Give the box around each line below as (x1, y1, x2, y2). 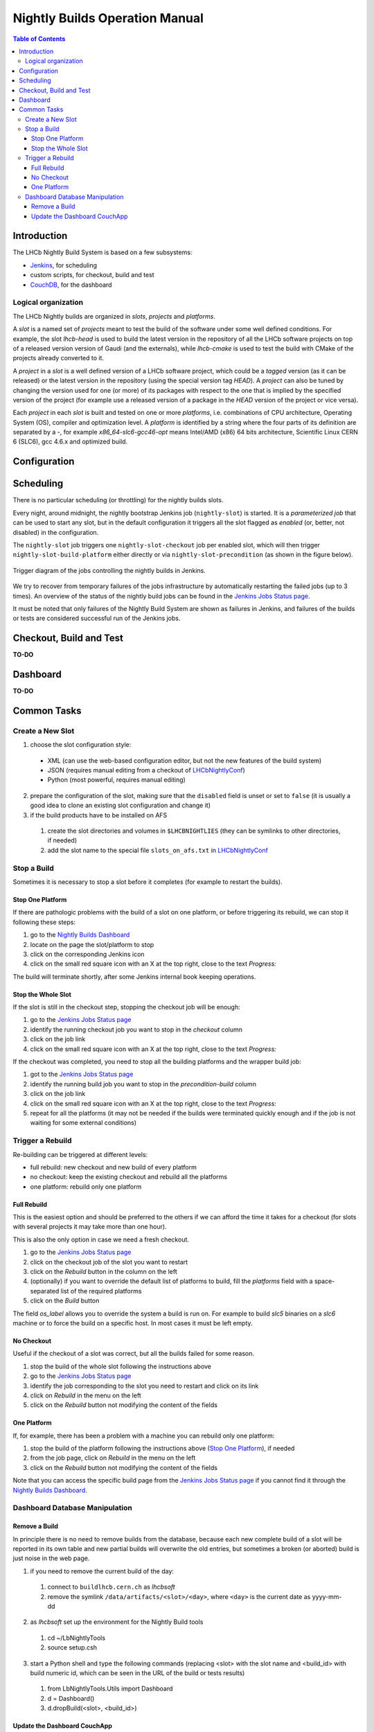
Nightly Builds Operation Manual (12, 10, 204, 26)
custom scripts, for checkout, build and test (30, 271, 155, 279)
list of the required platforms (60, 1287, 142, 1295)
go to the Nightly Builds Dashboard (30, 930, 130, 939)
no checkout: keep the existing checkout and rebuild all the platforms (30, 1173, 228, 1181)
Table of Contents (12, 35, 66, 43)
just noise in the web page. (12, 1554, 90, 1562)
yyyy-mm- (312, 1592, 342, 1600)
